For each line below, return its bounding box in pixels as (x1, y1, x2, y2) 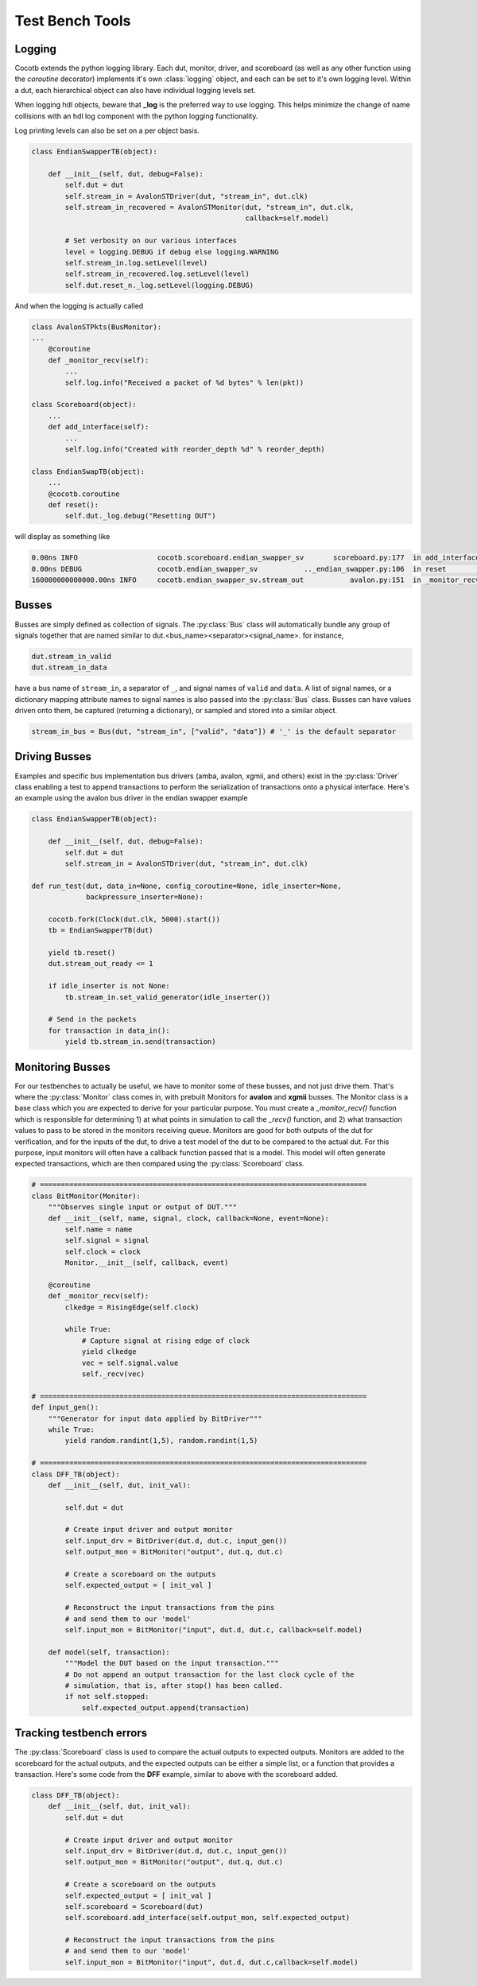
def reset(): (48, 500, 99, 509)
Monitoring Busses (14, 1060, 111, 1073)
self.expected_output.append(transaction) (81, 1703, 250, 1713)
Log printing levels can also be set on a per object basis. (14, 126, 200, 135)
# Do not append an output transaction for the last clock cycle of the (64, 1670, 355, 1679)
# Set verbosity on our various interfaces (64, 236, 238, 246)
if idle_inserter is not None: (48, 982, 170, 991)
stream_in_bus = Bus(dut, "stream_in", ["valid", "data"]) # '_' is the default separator (31, 727, 397, 736)
